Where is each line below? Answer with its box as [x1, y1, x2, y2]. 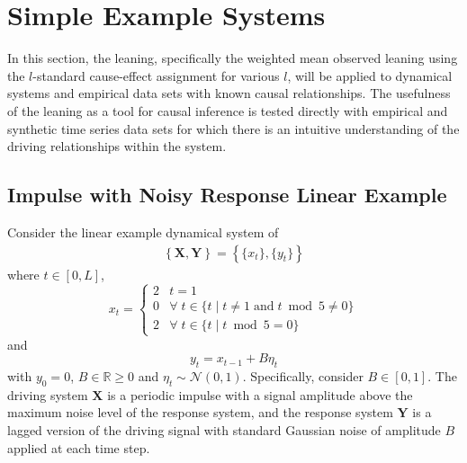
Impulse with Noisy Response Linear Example [7, 181, 447, 209]
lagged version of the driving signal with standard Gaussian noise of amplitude [7, 421, 441, 440]
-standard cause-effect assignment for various [32, 66, 280, 85]
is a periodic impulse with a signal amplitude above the [107, 385, 413, 404]
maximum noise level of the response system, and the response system [7, 403, 393, 422]
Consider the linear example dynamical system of [7, 222, 279, 241]
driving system [7, 385, 88, 404]
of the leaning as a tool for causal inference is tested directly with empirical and [7, 101, 448, 120]
